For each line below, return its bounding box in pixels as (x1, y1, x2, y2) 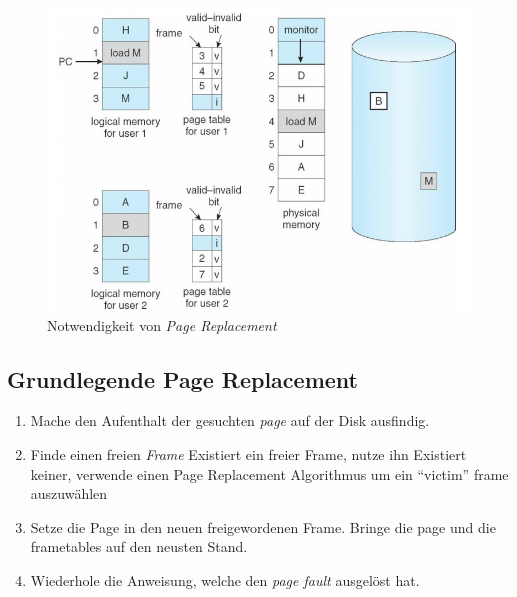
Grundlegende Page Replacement (7, 363, 358, 394)
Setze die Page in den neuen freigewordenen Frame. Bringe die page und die (30, 516, 496, 537)
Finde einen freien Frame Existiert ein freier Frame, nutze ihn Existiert (30, 444, 467, 464)
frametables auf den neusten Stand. (30, 536, 248, 557)
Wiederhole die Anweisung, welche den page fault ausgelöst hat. (30, 569, 420, 590)
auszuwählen (30, 483, 108, 504)
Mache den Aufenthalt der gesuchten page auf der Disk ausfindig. (30, 410, 430, 431)
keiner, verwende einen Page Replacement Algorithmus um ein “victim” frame (30, 463, 509, 484)
